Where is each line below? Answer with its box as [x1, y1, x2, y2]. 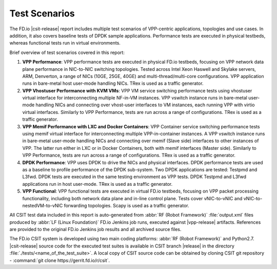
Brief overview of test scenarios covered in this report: [9, 49, 125, 55]
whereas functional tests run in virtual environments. [9, 40, 121, 46]
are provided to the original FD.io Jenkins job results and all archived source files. [9, 226, 182, 233]
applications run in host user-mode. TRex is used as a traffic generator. [22, 181, 173, 187]
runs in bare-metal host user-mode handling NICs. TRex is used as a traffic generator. [22, 80, 204, 87]
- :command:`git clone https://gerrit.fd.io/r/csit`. [9, 257, 110, 263]
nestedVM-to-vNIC [22, 202, 63, 208]
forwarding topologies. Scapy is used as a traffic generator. [64, 202, 189, 208]
